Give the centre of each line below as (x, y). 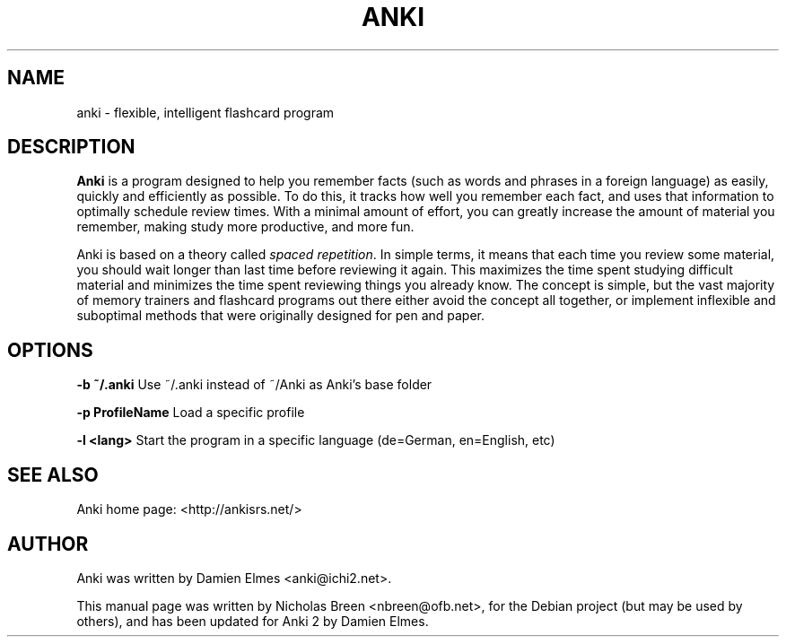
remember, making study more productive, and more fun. (245, 227)
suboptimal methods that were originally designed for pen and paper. (281, 316)
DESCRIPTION (71, 147)
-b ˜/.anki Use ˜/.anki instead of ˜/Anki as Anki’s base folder (254, 385)
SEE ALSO (53, 474)
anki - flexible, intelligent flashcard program (205, 112)
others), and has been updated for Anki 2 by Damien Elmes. (253, 621)
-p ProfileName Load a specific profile (191, 413)
